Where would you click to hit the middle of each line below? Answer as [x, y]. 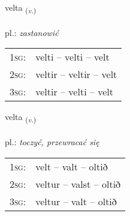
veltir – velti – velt [75, 92]
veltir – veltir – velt [76, 74]
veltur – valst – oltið [78, 184]
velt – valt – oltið [72, 166]
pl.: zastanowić [32, 32]
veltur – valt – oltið [76, 201]
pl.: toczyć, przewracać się [52, 142]
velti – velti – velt [72, 57]
